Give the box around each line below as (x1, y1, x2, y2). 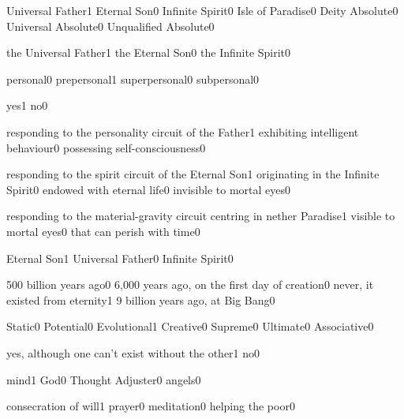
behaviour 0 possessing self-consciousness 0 (6, 139, 206, 155)
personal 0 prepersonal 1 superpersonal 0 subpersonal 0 (6, 70, 260, 87)
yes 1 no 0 (6, 97, 48, 114)
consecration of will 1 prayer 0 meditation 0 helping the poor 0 (6, 398, 295, 414)
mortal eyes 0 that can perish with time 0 (6, 223, 200, 239)
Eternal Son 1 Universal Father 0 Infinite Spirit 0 (6, 249, 234, 266)
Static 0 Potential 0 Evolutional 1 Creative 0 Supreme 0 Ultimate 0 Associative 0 (6, 318, 374, 335)
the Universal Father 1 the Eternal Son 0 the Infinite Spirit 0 (6, 44, 291, 61)
